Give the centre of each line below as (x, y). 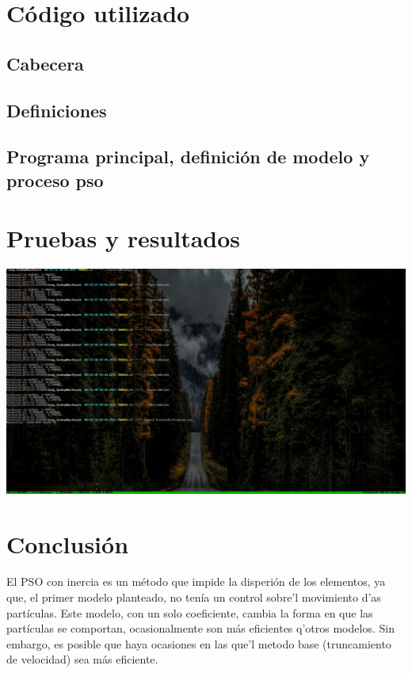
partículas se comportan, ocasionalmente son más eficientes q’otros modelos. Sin (200, 628)
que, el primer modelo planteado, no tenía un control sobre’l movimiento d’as (194, 597)
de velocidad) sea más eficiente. (82, 659)
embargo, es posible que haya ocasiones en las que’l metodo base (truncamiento (199, 643)
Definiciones (57, 110)
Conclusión (68, 543)
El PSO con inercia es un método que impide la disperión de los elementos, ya (196, 581)
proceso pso (55, 180)
